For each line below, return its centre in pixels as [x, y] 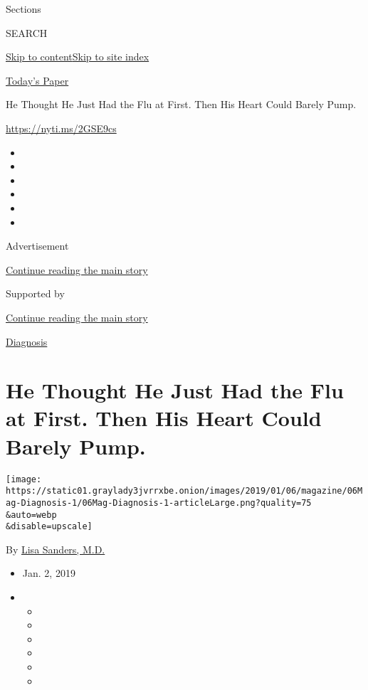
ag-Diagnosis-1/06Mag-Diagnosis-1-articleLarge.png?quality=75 [159, 503]
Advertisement [37, 246]
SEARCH [27, 32]
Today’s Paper [37, 80]
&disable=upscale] [49, 527]
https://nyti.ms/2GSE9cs [61, 128]
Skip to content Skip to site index [78, 57]
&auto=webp [31, 515]
